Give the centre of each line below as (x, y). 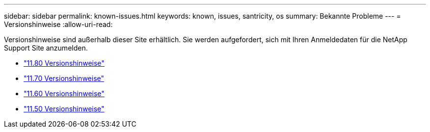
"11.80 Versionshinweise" (64, 63)
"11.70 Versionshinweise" (64, 78)
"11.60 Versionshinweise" (64, 93)
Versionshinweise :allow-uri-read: (58, 24)
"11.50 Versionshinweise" (64, 109)
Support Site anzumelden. (46, 48)
